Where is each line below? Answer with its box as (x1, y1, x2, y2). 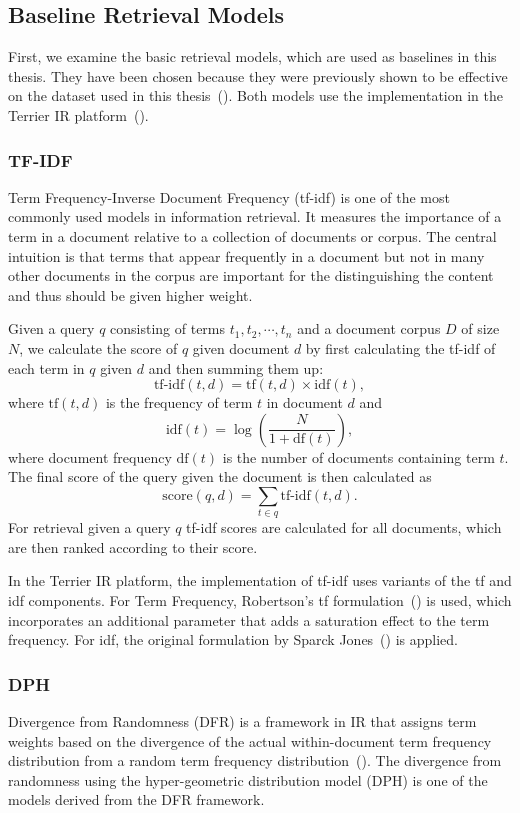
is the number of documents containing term (222, 446, 495, 467)
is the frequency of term (105, 392, 253, 413)
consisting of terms (110, 318, 226, 339)
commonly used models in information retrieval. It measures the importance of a (8, 206, 502, 227)
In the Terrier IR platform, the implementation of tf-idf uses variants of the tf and (8, 570, 512, 591)
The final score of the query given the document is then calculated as (8, 466, 432, 487)
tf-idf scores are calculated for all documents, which (186, 517, 502, 538)
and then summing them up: (148, 357, 324, 378)
